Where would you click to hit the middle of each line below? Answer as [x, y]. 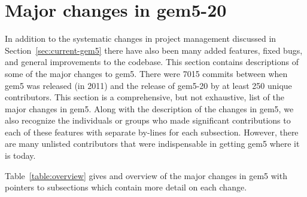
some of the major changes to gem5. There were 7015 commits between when [146, 73]
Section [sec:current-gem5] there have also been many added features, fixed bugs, [154, 50]
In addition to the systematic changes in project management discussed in [141, 39]
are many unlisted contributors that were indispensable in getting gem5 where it [152, 144]
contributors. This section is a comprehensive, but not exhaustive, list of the [145, 97]
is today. [20, 156]
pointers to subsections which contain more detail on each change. [126, 187]
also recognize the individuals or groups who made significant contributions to [148, 120]
